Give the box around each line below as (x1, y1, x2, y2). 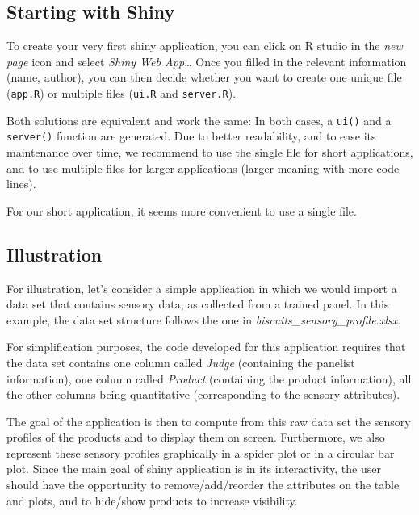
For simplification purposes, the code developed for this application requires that (6, 338, 406, 355)
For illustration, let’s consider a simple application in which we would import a (6, 279, 397, 296)
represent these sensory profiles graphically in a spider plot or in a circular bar (6, 444, 395, 461)
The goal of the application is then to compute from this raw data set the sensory (6, 412, 411, 429)
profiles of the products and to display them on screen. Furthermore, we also (6, 429, 385, 446)
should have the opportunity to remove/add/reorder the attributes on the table (6, 476, 400, 493)
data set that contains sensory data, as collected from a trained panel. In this (6, 295, 389, 312)
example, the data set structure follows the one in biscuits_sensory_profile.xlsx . (6, 311, 401, 328)
